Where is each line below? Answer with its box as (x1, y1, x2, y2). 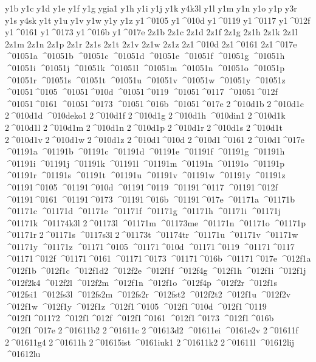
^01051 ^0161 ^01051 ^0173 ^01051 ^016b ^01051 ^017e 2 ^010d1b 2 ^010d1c (5, 97, 304, 110)
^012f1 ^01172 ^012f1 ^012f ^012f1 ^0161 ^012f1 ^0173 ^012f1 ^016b (5, 312, 274, 324)
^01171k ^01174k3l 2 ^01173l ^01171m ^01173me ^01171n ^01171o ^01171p (5, 216, 306, 229)
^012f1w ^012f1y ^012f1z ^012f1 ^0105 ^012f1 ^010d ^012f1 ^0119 (5, 299, 267, 312)
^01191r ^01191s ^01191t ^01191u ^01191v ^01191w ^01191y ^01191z (5, 169, 286, 181)
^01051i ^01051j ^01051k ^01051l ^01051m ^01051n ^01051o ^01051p (5, 61, 284, 74)
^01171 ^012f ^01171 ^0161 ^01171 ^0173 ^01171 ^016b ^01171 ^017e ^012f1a (5, 252, 311, 265)
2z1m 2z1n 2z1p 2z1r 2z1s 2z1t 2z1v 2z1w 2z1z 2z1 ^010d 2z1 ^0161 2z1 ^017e (5, 37, 297, 50)
